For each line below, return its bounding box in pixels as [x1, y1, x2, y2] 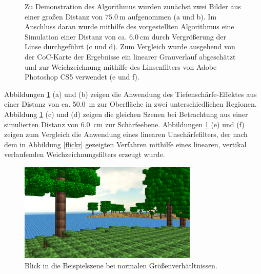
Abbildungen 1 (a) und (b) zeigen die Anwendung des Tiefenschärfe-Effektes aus [4, 88, 257, 99]
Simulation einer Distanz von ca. [25, 31, 127, 42]
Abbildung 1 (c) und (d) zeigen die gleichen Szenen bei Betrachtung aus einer [4, 108, 248, 119]
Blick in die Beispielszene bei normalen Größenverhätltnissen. [25, 260, 217, 270]
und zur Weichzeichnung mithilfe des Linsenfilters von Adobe [25, 61, 217, 72]
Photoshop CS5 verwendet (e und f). [25, 71, 139, 82]
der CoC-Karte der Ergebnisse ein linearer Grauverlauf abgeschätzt [25, 51, 236, 62]
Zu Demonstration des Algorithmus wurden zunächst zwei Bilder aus [25, 1, 241, 11]
